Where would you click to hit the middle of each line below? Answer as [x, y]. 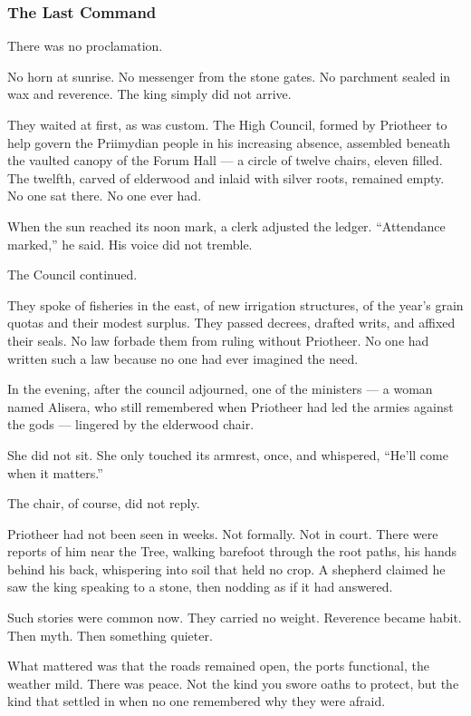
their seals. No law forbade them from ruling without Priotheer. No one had [218, 340]
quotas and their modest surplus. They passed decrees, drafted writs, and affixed [231, 323]
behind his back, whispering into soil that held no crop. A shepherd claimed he [226, 569]
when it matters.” [55, 472]
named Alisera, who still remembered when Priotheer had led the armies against [231, 406]
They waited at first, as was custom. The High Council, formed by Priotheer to [227, 124]
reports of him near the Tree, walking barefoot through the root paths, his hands [232, 551]
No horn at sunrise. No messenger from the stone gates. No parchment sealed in [229, 76]
